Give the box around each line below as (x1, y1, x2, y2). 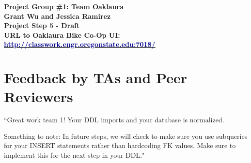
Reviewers (4, 87, 73, 106)
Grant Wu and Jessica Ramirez (4, 11, 111, 21)
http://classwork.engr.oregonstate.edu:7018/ (4, 39, 156, 49)
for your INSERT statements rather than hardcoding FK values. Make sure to (4, 140, 236, 150)
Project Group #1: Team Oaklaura (4, 1, 124, 11)
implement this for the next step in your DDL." (4, 150, 145, 160)
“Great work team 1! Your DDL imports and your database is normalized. (4, 115, 224, 125)
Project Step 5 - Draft (4, 20, 80, 30)
